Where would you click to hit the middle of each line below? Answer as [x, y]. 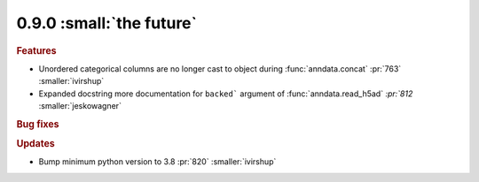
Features [36, 50]
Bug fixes [38, 124]
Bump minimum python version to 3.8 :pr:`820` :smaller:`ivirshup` [157, 162]
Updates [35, 144]
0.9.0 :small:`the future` [107, 23]
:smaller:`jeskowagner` [80, 105]
